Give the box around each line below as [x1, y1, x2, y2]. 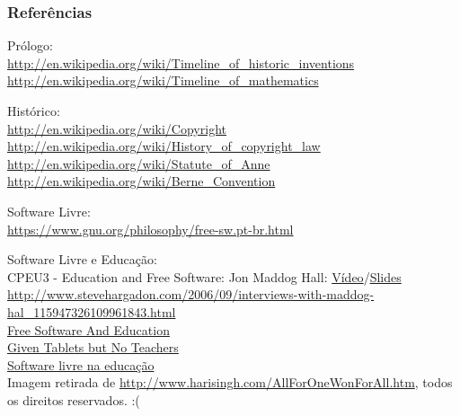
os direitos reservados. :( [7, 390, 140, 409]
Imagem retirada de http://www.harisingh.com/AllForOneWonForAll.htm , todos [7, 373, 453, 392]
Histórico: [7, 102, 60, 119]
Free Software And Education [7, 320, 170, 339]
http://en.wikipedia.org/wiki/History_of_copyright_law [7, 137, 321, 155]
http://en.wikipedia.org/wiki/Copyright [7, 119, 226, 137]
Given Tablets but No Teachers [7, 338, 179, 357]
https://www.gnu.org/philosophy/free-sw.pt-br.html [7, 219, 294, 238]
